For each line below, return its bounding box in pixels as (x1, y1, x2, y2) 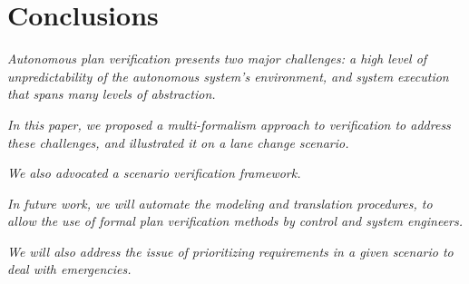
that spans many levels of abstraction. (7, 84, 216, 103)
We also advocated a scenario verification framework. (7, 163, 301, 182)
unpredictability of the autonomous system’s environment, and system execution (7, 66, 449, 85)
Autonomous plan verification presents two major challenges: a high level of (7, 49, 427, 68)
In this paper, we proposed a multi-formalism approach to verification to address (7, 114, 451, 133)
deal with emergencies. (7, 260, 132, 279)
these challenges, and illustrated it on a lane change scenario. (7, 132, 349, 152)
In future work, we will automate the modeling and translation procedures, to (7, 193, 433, 212)
